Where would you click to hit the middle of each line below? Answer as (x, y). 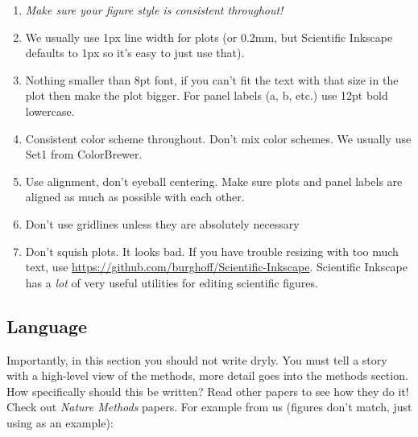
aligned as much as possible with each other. (135, 197)
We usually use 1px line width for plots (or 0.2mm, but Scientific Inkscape (209, 37)
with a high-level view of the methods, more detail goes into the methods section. (207, 375)
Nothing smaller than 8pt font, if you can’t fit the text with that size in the (212, 79)
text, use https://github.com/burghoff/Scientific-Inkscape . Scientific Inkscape (216, 267)
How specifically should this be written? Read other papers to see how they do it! (208, 391)
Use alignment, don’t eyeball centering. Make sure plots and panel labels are (214, 181)
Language (47, 326)
